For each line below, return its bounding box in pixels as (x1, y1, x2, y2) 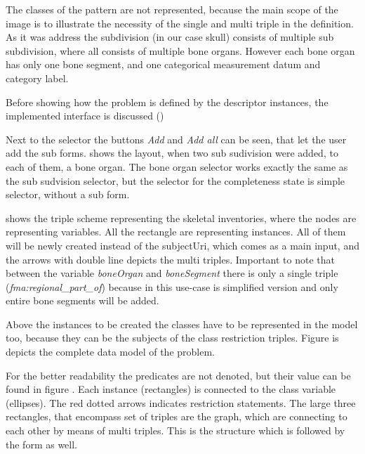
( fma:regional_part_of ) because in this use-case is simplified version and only (6, 279, 338, 294)
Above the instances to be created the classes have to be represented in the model (6, 316, 358, 331)
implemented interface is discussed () (6, 108, 164, 123)
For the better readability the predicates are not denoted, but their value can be (6, 368, 351, 382)
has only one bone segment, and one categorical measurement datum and (6, 57, 321, 72)
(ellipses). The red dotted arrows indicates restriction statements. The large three (6, 395, 356, 410)
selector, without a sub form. (6, 187, 130, 202)
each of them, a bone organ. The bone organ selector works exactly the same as (6, 159, 348, 174)
